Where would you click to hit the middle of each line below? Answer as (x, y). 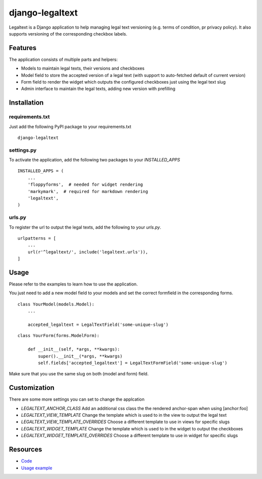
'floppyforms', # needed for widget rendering (85, 185)
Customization (32, 388)
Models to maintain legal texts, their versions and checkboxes (83, 69)
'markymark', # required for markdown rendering (88, 191)
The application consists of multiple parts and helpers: (63, 59)
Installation (26, 103)
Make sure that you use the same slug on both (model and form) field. (79, 374)
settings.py (23, 150)
